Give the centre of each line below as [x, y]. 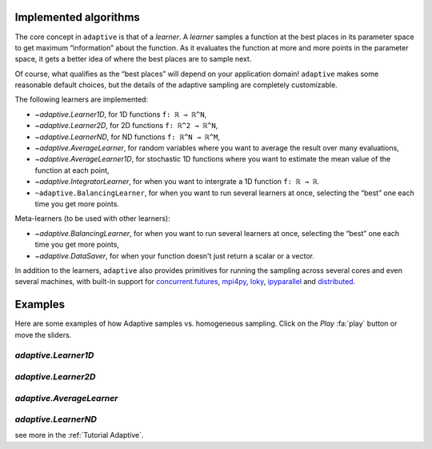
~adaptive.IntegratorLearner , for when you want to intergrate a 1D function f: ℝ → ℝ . [177, 182]
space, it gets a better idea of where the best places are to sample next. [133, 59]
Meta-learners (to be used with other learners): [93, 218]
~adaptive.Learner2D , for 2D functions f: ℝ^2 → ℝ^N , [126, 126]
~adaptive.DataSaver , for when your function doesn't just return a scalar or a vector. [175, 255]
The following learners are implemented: [81, 99]
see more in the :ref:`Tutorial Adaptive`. [79, 435]
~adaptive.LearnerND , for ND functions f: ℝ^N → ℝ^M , [127, 137]
